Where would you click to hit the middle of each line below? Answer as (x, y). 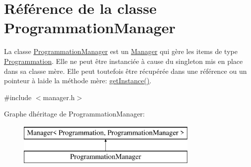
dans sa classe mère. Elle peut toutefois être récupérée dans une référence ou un (125, 71)
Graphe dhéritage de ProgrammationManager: (75, 114)
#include (18, 97)
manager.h (59, 97)
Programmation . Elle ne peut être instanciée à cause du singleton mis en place (124, 61)
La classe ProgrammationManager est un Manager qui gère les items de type (121, 51)
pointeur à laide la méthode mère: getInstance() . (78, 81)
